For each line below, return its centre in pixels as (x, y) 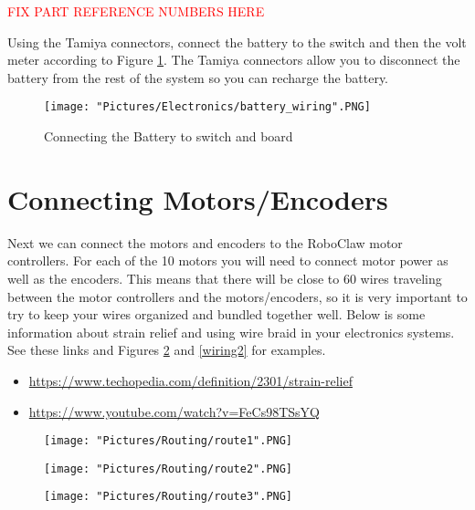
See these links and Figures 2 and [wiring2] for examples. (167, 350)
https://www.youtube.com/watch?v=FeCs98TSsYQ (174, 411)
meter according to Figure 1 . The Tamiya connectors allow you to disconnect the (234, 60)
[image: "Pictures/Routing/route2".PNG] (169, 468)
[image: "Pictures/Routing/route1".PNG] (169, 441)
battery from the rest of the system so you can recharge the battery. (198, 77)
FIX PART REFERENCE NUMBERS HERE (136, 11)
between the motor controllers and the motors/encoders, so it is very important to (237, 296)
